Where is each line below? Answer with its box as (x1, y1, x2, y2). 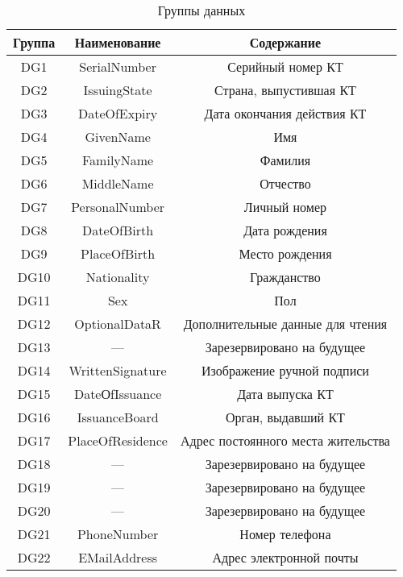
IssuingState (83, 81, 152, 99)
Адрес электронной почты (212, 548, 359, 567)
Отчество (260, 174, 311, 193)
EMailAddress (78, 548, 158, 567)
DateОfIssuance (73, 384, 162, 403)
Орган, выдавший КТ (226, 408, 345, 426)
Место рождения (239, 244, 332, 263)
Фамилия (260, 151, 311, 169)
